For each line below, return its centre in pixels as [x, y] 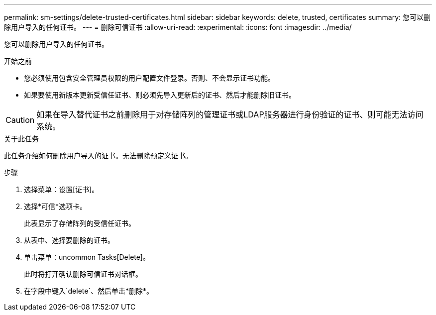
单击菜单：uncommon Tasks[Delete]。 [87, 257]
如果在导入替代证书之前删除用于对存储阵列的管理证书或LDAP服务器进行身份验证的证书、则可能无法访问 [230, 114]
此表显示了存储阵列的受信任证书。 [80, 223]
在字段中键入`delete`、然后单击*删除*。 [89, 291]
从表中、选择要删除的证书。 [69, 240]
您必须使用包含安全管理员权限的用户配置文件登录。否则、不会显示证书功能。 [149, 78]
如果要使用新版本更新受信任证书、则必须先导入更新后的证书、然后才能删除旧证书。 [160, 95]
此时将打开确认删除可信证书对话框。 [83, 274]
